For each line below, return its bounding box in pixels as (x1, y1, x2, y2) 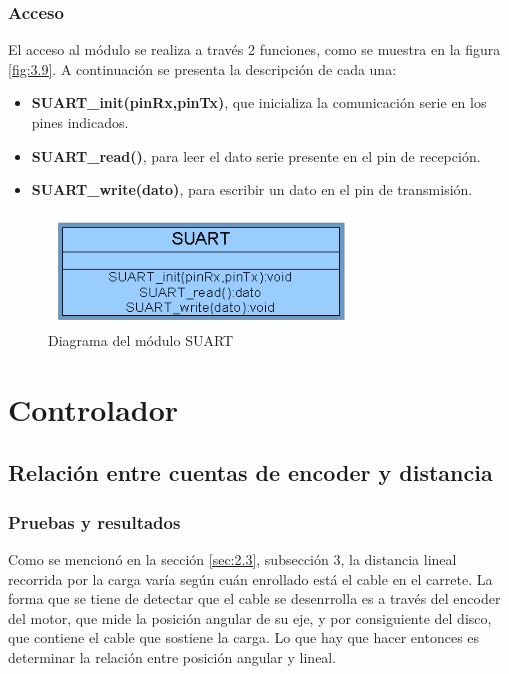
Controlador (8, 388, 179, 429)
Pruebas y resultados (8, 509, 181, 534)
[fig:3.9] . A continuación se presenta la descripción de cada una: (8, 58, 397, 79)
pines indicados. (31, 112, 129, 132)
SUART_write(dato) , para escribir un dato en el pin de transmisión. (31, 179, 473, 200)
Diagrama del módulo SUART (48, 329, 234, 350)
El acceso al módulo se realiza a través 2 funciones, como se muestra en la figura (8, 39, 501, 60)
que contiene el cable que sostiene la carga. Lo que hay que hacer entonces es (8, 627, 480, 648)
